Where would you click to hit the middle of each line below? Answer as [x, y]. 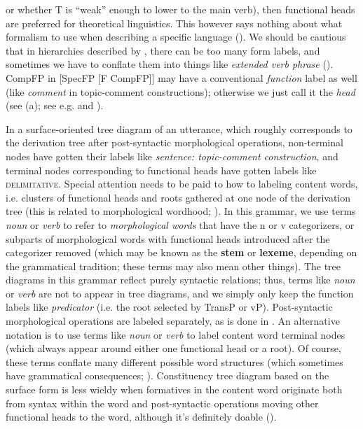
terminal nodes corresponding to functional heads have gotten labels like [161, 170]
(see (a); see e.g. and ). [55, 105]
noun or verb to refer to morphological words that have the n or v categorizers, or [180, 224]
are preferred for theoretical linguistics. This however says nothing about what [174, 23]
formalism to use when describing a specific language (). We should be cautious [176, 37]
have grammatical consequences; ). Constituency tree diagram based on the [167, 375]
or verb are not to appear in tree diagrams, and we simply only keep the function [180, 293]
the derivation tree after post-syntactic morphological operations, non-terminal [174, 142]
